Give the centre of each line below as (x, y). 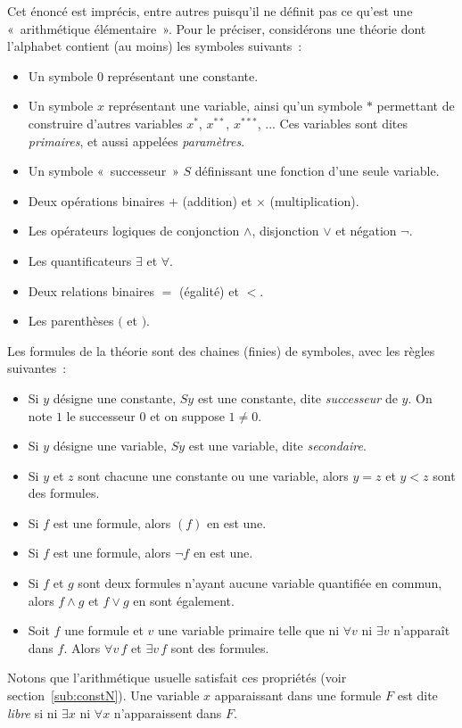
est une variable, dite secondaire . (277, 446)
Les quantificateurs (80, 260)
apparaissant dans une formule (298, 695)
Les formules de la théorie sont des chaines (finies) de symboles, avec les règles (221, 350)
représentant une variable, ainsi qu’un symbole (235, 106)
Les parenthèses (71, 321)
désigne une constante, (115, 397)
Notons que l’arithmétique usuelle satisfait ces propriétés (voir (177, 678)
